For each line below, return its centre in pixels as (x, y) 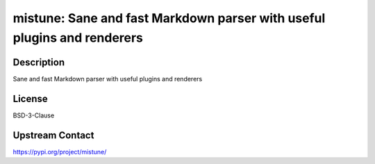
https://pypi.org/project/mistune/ (60, 151)
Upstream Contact (53, 135)
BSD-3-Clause (34, 115)
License (30, 98)
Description (39, 62)
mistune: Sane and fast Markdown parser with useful (169, 18)
